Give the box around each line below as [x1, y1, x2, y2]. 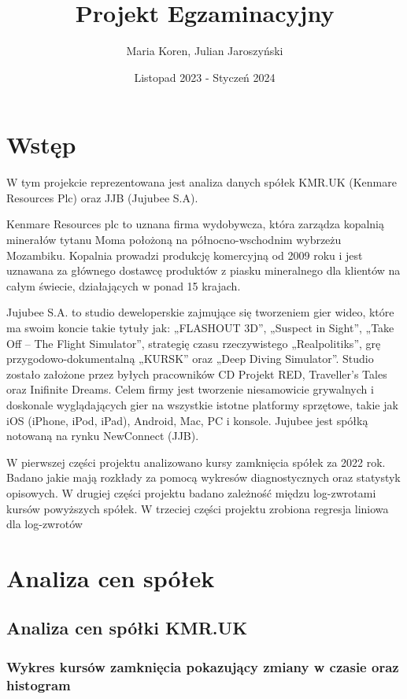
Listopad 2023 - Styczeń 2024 [134, 68, 276, 85]
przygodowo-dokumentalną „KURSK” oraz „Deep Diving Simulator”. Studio [6, 350, 374, 367]
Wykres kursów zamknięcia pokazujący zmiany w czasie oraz [6, 656, 399, 676]
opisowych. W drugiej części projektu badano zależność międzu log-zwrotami [6, 484, 376, 501]
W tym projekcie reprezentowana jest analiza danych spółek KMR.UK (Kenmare [6, 174, 397, 190]
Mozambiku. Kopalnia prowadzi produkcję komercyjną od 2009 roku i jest [6, 246, 363, 263]
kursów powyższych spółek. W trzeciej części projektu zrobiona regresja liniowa [6, 500, 389, 516]
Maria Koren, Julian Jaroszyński [126, 43, 283, 59]
